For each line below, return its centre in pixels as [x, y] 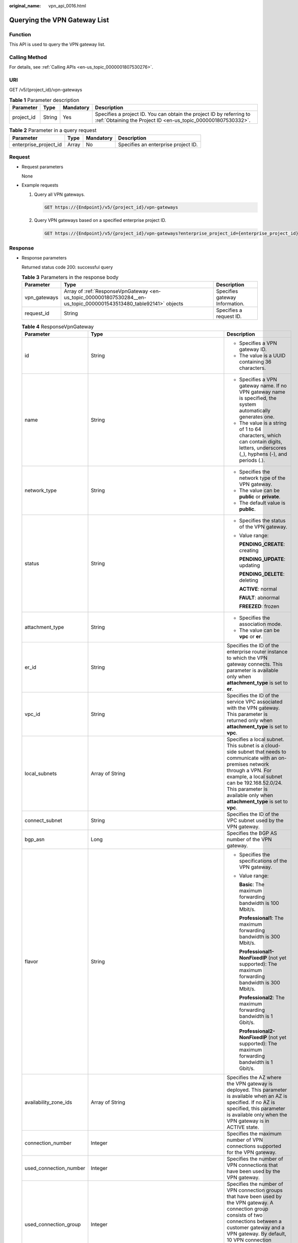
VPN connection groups [255, 1190]
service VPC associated [255, 702]
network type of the [262, 478]
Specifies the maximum [254, 1134]
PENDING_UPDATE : [262, 559]
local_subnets [41, 773]
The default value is [262, 503]
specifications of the [263, 861]
